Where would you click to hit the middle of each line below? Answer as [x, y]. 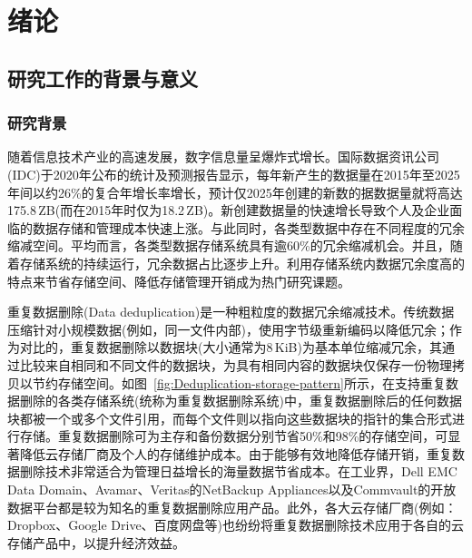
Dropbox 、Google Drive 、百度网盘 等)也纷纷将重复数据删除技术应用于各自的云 [236, 525]
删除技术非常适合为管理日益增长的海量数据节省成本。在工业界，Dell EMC [238, 471]
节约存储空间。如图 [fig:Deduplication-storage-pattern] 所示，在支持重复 [239, 382]
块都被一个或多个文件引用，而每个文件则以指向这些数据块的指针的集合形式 [230, 418]
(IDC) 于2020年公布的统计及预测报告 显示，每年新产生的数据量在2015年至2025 [234, 174]
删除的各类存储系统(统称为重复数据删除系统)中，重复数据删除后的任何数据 [241, 401]
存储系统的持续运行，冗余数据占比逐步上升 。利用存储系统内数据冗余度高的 [242, 263]
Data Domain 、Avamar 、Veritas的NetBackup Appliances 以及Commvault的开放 [232, 489]
